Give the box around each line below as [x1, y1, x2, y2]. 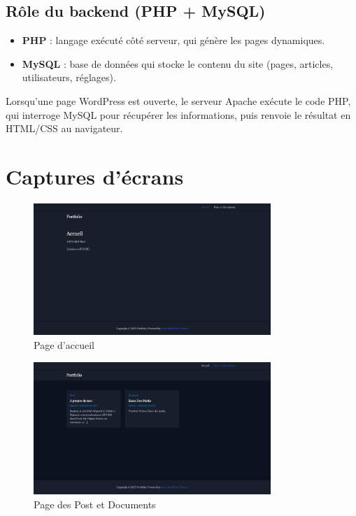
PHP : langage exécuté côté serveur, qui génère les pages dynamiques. [22, 33, 325, 48]
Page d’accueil [34, 337, 94, 352]
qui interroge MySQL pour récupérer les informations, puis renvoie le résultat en [6, 107, 351, 122]
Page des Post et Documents [34, 496, 156, 511]
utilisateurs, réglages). [22, 70, 116, 85]
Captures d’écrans [6, 162, 184, 190]
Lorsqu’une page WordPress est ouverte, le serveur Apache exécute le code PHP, [6, 93, 351, 108]
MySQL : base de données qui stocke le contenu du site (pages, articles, [22, 56, 334, 71]
